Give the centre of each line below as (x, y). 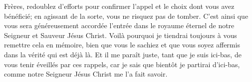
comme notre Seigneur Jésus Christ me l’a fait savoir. (86, 74)
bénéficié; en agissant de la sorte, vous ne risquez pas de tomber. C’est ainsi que (126, 16)
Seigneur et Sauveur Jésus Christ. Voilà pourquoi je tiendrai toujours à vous (121, 35)
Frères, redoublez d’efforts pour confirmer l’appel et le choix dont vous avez (119, 6)
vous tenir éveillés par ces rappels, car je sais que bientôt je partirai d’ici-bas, (122, 64)
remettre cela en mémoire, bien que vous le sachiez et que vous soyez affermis (122, 45)
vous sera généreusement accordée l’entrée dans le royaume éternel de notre (119, 25)
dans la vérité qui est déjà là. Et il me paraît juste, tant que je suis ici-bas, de (123, 54)
